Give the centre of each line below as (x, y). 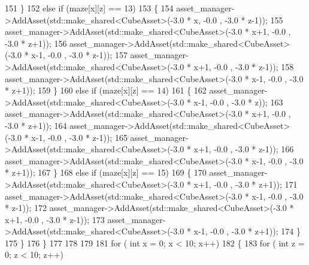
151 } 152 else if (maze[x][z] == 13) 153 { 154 (89, 8)
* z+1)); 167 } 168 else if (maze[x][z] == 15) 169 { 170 (106, 172)
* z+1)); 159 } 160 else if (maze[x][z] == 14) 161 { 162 (106, 90)
